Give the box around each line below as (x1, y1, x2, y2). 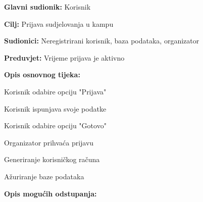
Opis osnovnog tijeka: (4, 69, 80, 80)
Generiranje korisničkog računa (4, 154, 100, 165)
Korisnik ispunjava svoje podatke (4, 103, 107, 114)
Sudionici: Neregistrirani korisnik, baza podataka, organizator (4, 35, 199, 46)
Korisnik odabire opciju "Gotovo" (4, 120, 107, 131)
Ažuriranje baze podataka (4, 171, 84, 181)
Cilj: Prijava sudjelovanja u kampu (4, 18, 114, 29)
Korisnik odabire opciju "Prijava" (4, 86, 107, 96)
